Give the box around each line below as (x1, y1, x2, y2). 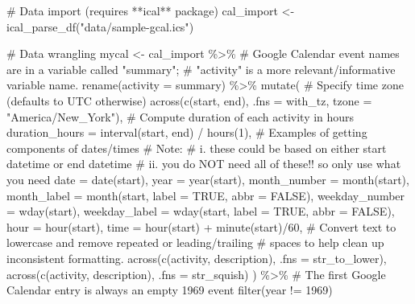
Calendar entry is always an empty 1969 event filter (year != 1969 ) (6, 281, 333, 298)
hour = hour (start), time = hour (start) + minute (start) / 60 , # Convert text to (6, 218, 396, 235)
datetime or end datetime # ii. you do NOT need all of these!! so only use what (6, 155, 401, 172)
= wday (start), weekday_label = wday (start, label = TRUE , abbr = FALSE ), (6, 203, 395, 220)
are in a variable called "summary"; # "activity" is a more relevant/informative (6, 60, 396, 77)
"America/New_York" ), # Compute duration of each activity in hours (6, 108, 355, 125)
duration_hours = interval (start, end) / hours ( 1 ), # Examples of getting (6, 124, 367, 141)
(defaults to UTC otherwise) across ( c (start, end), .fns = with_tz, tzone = (6, 92, 372, 109)
